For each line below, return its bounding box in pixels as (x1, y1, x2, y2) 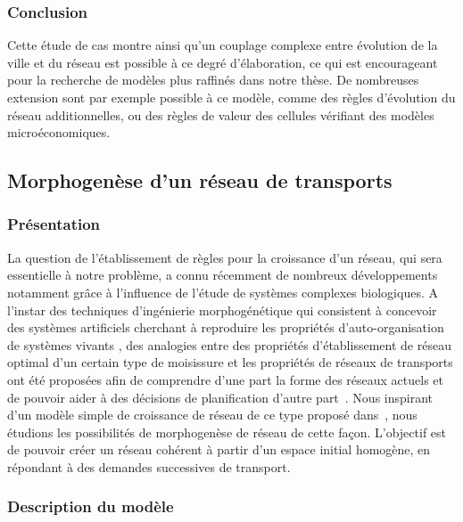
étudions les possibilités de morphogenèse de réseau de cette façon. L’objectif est (7, 422, 446, 441)
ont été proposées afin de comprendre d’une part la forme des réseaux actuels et (7, 370, 444, 388)
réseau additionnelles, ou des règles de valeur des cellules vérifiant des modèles (7, 105, 434, 124)
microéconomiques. (7, 123, 111, 142)
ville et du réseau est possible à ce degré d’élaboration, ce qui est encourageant (7, 53, 438, 71)
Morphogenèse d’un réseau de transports (7, 167, 393, 194)
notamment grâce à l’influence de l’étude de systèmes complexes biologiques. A (7, 282, 438, 301)
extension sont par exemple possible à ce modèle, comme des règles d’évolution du (7, 88, 456, 106)
